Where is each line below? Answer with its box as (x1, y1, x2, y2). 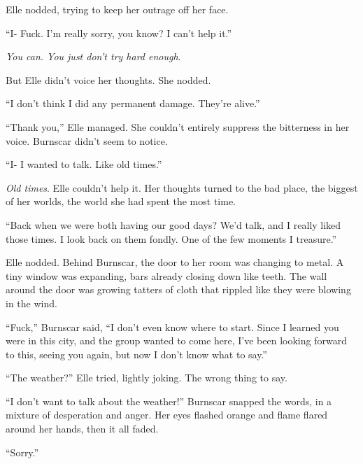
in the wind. (6, 295, 57, 310)
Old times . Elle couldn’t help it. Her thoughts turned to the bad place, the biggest (6, 180, 358, 195)
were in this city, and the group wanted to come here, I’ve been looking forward (6, 333, 347, 348)
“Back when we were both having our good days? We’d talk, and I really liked (6, 217, 341, 232)
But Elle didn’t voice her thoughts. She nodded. (6, 72, 211, 87)
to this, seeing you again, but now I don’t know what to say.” (6, 346, 267, 361)
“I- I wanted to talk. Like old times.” (6, 157, 162, 171)
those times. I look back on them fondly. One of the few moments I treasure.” (6, 231, 337, 246)
